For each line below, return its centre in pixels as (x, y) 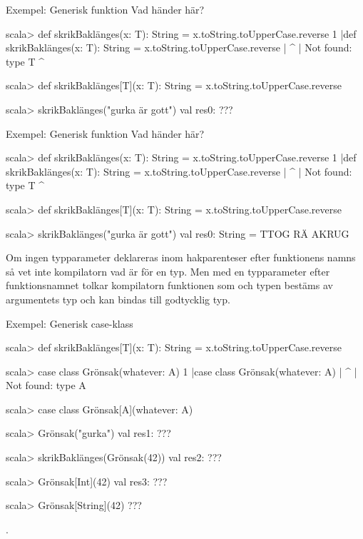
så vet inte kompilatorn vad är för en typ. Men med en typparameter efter (168, 271)
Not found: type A (46, 385)
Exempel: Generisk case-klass (70, 323)
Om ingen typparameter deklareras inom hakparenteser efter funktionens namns (181, 257)
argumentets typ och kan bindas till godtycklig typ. (118, 299)
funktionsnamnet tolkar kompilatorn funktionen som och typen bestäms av (169, 285)
